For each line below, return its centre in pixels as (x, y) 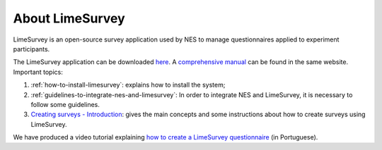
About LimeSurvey (69, 18)
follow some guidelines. (65, 104)
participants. (31, 49)
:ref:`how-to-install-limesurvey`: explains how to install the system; (128, 85)
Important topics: (38, 72)
